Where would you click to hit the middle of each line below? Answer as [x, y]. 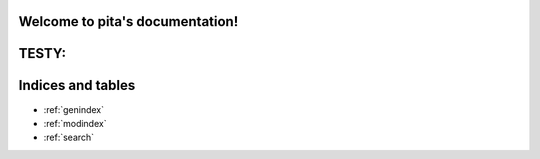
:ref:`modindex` [75, 123]
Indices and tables [77, 85]
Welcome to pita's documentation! [128, 21]
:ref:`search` [69, 137]
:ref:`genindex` [74, 109]
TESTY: [42, 53]
